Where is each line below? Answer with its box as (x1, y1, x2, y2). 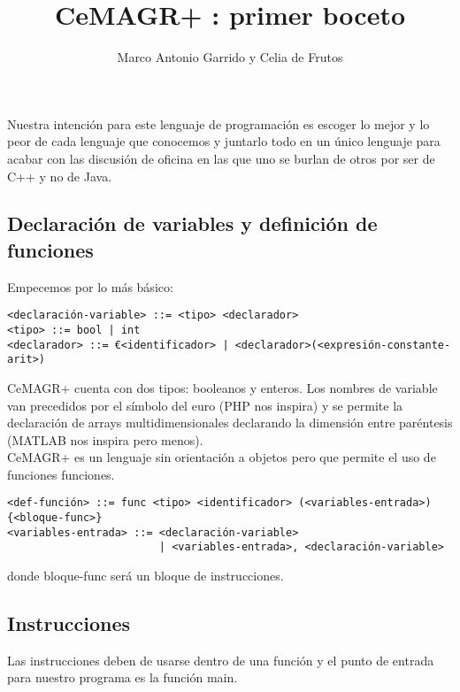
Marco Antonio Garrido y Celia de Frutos (117, 48, 343, 66)
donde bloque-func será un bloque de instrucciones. (7, 566, 284, 585)
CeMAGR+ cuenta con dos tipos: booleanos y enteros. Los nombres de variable (7, 378, 438, 396)
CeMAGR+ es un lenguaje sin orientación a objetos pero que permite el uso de (7, 448, 436, 466)
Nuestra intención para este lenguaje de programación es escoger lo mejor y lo (7, 114, 430, 133)
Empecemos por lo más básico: (7, 277, 173, 296)
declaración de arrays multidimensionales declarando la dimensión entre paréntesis (7, 413, 453, 432)
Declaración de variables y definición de (7, 210, 378, 237)
